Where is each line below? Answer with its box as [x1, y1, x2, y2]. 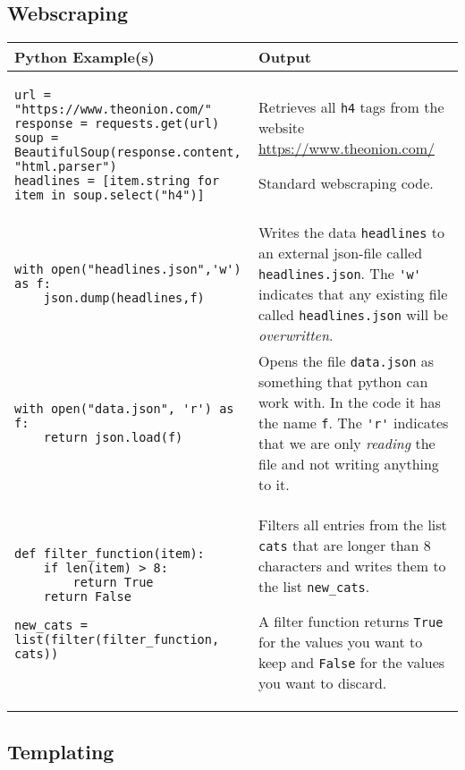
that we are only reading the [258, 433, 435, 454]
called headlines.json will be [258, 304, 448, 326]
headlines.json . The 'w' [258, 263, 421, 284]
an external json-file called [258, 242, 423, 264]
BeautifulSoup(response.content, [14, 145, 241, 160]
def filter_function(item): [14, 546, 205, 562]
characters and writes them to [258, 555, 446, 577]
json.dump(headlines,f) [43, 291, 205, 306]
